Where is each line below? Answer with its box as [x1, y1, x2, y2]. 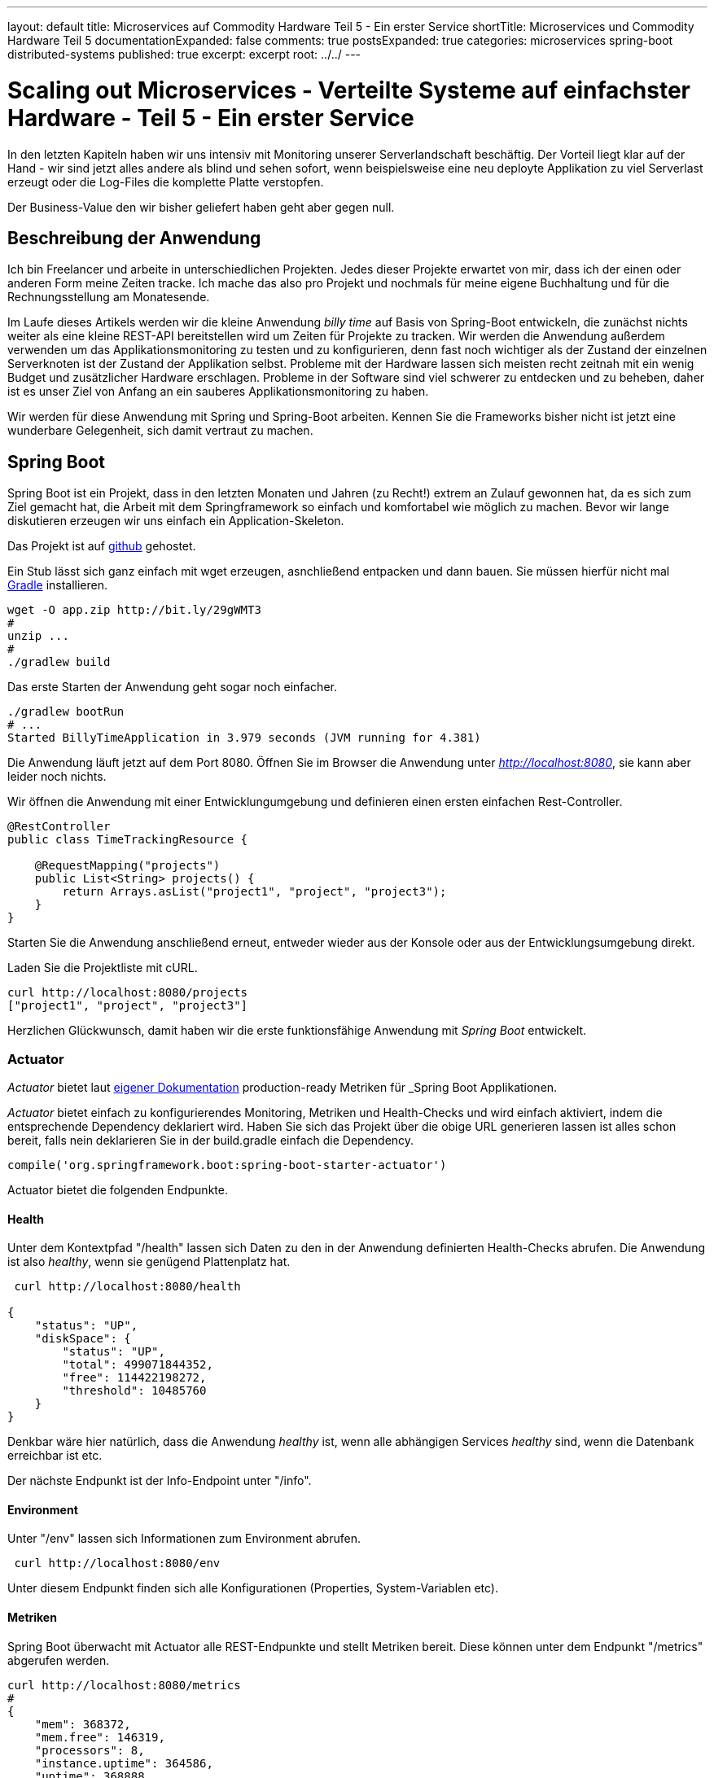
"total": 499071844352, [62, 1358, 213, 1372]
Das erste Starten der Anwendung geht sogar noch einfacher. [7, 680, 337, 694]
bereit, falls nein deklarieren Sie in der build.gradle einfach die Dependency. [7, 1132, 414, 1147]
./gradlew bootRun [7, 705, 125, 719]
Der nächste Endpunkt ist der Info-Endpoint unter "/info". [7, 1474, 312, 1488]
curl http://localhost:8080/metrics [7, 1678, 241, 1692]
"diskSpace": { [34, 1332, 131, 1346]
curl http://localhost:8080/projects [7, 986, 248, 1000]
